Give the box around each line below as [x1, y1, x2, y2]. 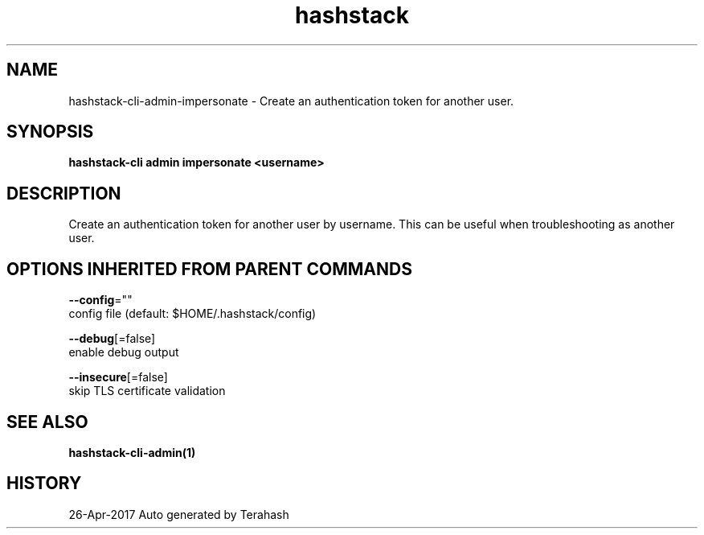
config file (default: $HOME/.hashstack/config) [68, 307, 317, 321]
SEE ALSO [6, 411, 88, 432]
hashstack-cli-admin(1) [68, 445, 196, 459]
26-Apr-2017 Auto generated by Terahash [68, 507, 289, 521]
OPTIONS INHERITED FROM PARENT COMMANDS [6, 258, 412, 279]
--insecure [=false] [68, 370, 168, 385]
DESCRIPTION [6, 183, 121, 204]
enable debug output [68, 345, 179, 360]
